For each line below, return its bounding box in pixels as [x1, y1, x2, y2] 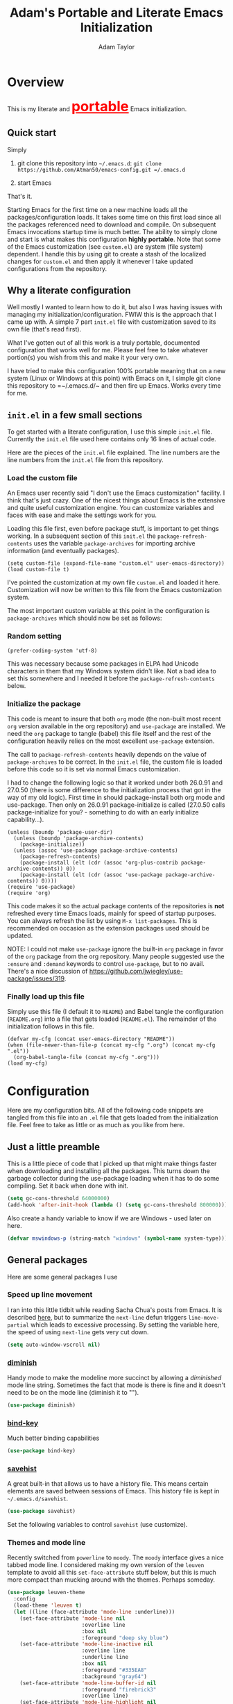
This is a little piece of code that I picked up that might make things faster [7, 1159, 217, 1168]
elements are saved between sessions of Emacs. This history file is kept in [7, 1487, 220, 1496]
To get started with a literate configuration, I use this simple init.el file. [7, 427, 213, 436]
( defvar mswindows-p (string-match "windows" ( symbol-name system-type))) [7, 1235, 228, 1242]
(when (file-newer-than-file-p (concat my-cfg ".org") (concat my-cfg [7, 1042, 216, 1049]
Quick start [7, 127, 57, 139]
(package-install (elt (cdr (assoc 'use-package [19, 871, 163, 878]
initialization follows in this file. [7, 1022, 95, 1031]
